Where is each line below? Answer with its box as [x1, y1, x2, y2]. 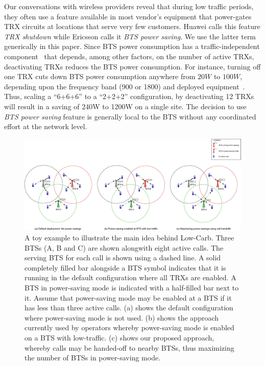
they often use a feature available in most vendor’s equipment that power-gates [4, 11, 252, 21]
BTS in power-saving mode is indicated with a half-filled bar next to [25, 282, 239, 292]
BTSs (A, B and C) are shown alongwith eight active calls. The [25, 242, 224, 253]
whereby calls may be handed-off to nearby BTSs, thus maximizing [25, 342, 234, 353]
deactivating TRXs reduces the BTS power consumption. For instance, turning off [4, 61, 261, 71]
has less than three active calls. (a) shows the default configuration [25, 302, 233, 313]
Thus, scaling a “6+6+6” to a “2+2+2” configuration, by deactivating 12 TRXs [4, 91, 254, 102]
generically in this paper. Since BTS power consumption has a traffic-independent [4, 41, 260, 52]
